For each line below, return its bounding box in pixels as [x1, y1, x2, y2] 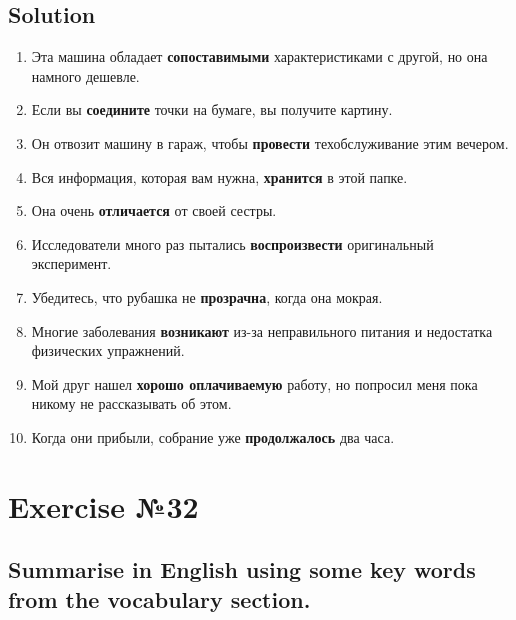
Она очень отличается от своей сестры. [31, 200, 277, 221]
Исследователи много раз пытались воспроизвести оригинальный [31, 233, 434, 254]
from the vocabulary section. [8, 583, 311, 614]
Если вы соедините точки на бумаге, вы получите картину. [31, 99, 393, 120]
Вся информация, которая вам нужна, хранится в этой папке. [31, 166, 408, 187]
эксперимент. [31, 253, 112, 274]
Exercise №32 [8, 485, 199, 526]
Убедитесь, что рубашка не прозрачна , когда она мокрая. [31, 286, 383, 307]
